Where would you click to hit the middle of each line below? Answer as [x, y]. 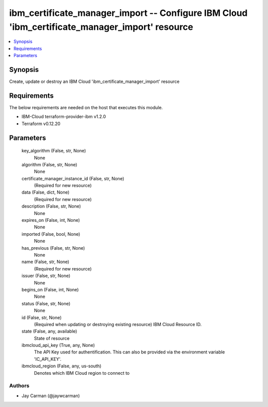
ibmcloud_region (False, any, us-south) [62, 366]
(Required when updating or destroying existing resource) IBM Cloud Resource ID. [118, 324]
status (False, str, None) [46, 303]
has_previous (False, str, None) [53, 248]
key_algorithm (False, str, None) [54, 151]
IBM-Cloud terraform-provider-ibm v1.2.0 [64, 117]
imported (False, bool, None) [51, 234]
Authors [19, 386]
